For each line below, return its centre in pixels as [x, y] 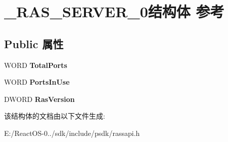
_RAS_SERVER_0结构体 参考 [114, 11]
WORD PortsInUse [37, 82]
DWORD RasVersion [39, 99]
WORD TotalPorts [36, 65]
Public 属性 [34, 43]
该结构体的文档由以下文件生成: [55, 116]
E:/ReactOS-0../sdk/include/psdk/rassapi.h [72, 133]
